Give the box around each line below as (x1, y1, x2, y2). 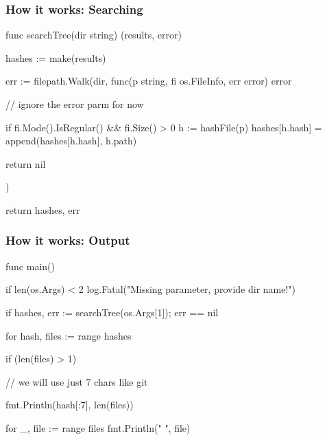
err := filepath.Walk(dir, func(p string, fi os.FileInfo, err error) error (5, 74, 292, 88)
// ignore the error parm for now (5, 97, 144, 111)
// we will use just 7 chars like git (5, 374, 148, 388)
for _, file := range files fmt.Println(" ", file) (5, 420, 191, 434)
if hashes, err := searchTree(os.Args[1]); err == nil (5, 305, 219, 319)
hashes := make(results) (5, 50, 106, 65)
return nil (5, 156, 46, 170)
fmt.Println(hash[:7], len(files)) (5, 397, 134, 412)
